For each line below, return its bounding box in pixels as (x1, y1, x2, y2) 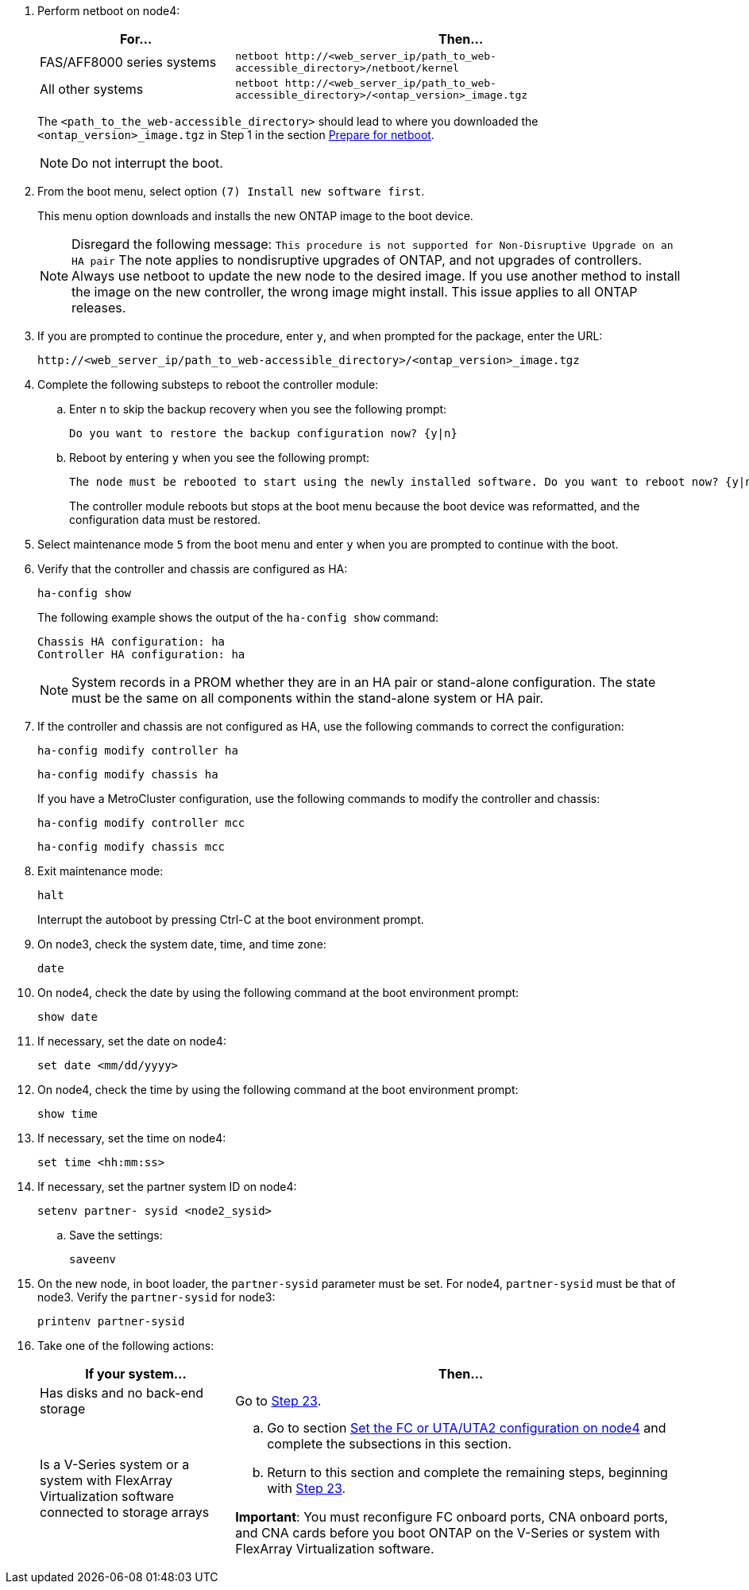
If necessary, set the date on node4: (37, 1034, 226, 1048)
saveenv (69, 1253, 117, 1266)
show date (37, 1010, 98, 1023)
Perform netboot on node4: (37, 4, 180, 17)
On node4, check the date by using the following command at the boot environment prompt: (37, 986, 519, 999)
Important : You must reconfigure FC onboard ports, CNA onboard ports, (235, 1509, 669, 1525)
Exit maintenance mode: (37, 864, 164, 878)
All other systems (40, 81, 144, 97)
